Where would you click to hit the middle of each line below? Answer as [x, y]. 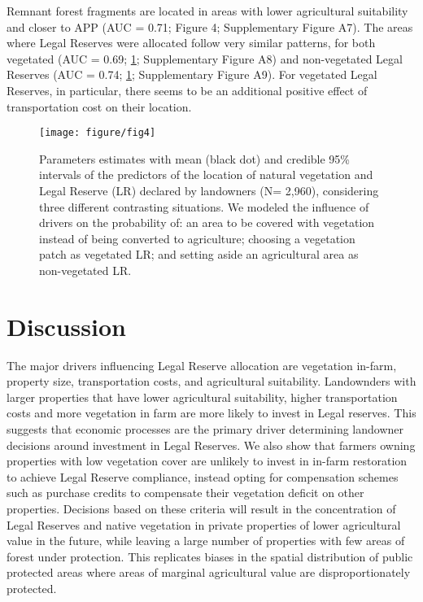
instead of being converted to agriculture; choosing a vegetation [197, 238]
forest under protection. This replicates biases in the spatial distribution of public [210, 556]
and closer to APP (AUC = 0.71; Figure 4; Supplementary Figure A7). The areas [210, 26]
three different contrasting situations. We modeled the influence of [204, 206]
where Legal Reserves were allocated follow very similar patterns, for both [191, 43]
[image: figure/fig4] [98, 133]
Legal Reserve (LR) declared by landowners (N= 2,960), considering [209, 190]
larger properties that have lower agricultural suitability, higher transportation [202, 397]
